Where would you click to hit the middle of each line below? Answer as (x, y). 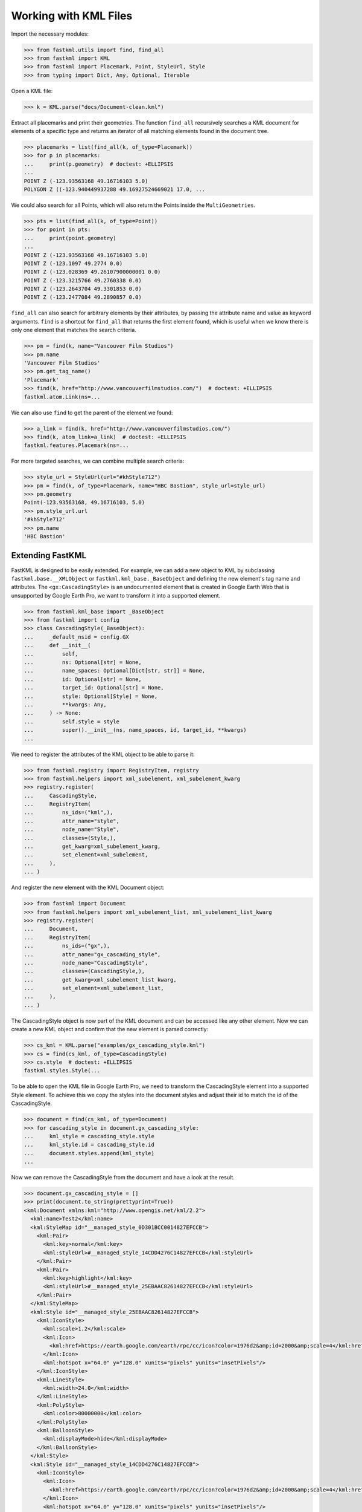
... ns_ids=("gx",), (67, 946)
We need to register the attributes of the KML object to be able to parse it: (103, 754)
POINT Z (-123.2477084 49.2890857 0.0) (83, 297)
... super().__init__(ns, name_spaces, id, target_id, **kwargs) (135, 730)
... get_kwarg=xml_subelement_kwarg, (92, 846)
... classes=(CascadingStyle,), (84, 971)
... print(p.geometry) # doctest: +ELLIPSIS (99, 164)
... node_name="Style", (72, 829)
